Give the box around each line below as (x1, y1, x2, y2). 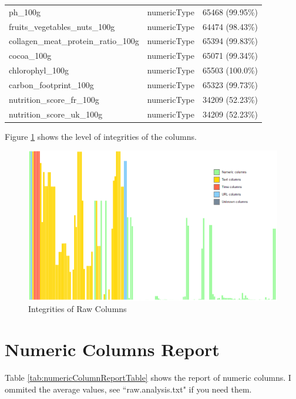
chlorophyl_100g (9, 64, 69, 76)
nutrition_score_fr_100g (9, 93, 99, 105)
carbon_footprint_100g (9, 78, 94, 90)
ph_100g (9, 5, 41, 18)
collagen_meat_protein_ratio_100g (9, 35, 139, 47)
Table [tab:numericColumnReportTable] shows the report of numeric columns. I (5, 371, 291, 384)
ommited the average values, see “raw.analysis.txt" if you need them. (5, 383, 252, 395)
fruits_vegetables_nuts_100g (9, 20, 115, 32)
